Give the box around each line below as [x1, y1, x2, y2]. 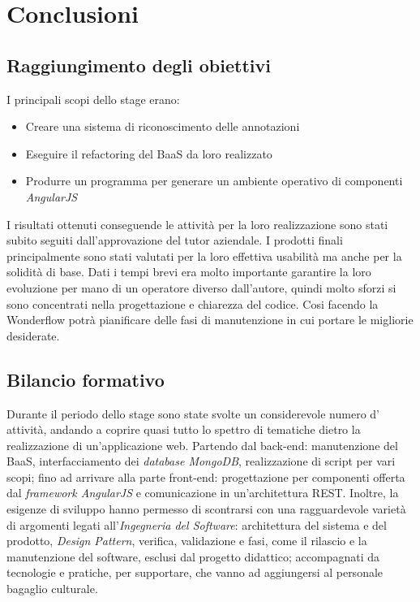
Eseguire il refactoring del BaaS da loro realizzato [25, 145, 272, 162]
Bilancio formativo [6, 366, 165, 392]
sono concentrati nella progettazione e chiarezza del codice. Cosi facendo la [6, 295, 379, 312]
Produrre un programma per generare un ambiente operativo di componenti [25, 172, 403, 189]
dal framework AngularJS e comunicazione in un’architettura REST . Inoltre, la [6, 484, 399, 501]
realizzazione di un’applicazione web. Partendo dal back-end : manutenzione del [6, 436, 398, 453]
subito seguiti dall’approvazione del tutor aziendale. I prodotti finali [6, 232, 343, 249]
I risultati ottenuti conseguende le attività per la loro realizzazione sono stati [6, 215, 388, 232]
